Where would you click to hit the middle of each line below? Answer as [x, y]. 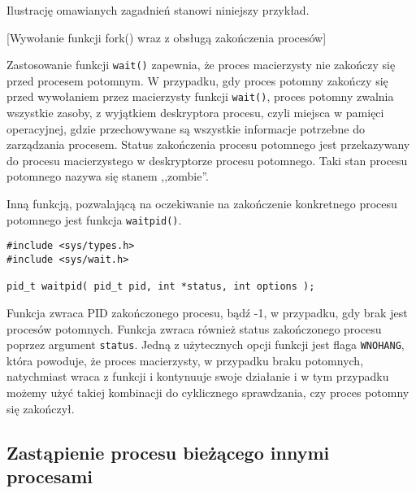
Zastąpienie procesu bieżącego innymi [168, 452]
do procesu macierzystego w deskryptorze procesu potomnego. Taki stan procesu [207, 160]
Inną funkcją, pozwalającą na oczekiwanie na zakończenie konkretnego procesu [202, 204]
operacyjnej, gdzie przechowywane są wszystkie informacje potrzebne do [186, 128]
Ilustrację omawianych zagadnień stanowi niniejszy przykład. [158, 10]
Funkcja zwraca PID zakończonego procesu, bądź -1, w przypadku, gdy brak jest [207, 312]
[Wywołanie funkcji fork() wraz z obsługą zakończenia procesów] [167, 37]
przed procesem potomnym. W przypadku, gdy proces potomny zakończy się [197, 80]
